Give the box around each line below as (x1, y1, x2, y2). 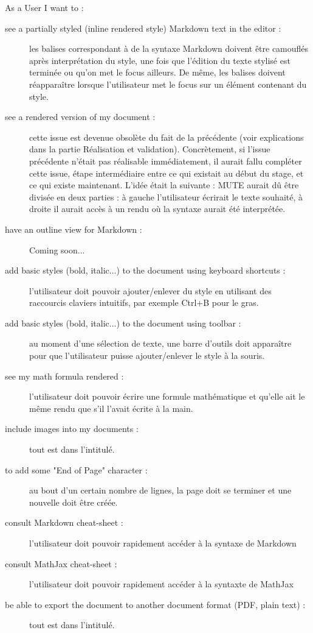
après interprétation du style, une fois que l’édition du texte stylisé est (29, 54, 291, 66)
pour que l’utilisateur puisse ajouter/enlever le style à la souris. (29, 349, 265, 362)
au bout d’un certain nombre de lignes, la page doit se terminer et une (29, 484, 292, 497)
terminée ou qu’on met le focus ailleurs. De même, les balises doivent (29, 66, 286, 79)
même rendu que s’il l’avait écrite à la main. (29, 401, 193, 414)
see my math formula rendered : (5, 369, 124, 382)
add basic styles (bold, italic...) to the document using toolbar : (5, 316, 241, 329)
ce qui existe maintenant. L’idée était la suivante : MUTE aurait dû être (29, 179, 299, 191)
